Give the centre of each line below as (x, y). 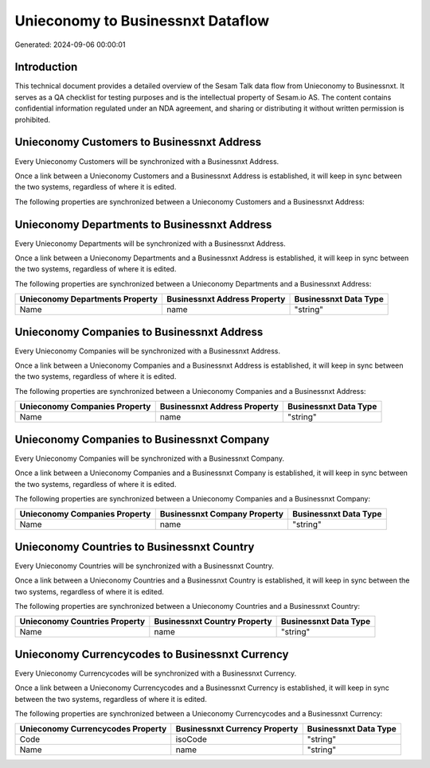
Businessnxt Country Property (213, 622)
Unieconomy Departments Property (89, 299)
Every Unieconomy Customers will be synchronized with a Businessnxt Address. (147, 161)
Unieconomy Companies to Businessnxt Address (139, 331)
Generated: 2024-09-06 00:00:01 (70, 45)
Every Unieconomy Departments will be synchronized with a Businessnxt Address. (150, 244)
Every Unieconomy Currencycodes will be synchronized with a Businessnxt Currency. (156, 673)
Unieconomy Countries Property (82, 622)
